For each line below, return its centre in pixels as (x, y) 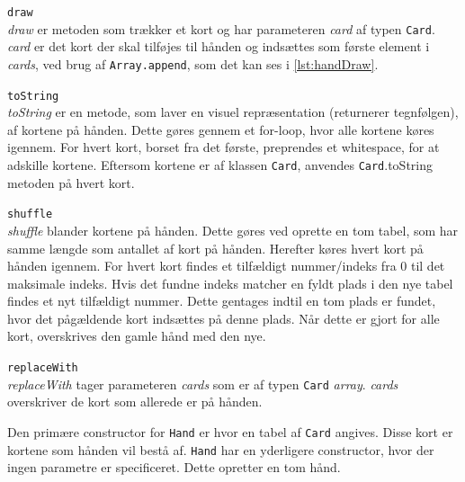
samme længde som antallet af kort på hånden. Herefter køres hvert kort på (215, 248)
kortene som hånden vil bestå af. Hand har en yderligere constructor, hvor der (221, 449)
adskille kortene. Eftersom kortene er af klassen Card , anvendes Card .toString (220, 165)
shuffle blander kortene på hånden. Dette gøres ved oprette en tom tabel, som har (233, 230)
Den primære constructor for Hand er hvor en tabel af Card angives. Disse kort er (230, 431)
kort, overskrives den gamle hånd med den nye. (137, 336)
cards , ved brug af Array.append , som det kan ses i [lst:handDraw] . (193, 63)
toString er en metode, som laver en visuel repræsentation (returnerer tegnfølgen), (233, 112)
